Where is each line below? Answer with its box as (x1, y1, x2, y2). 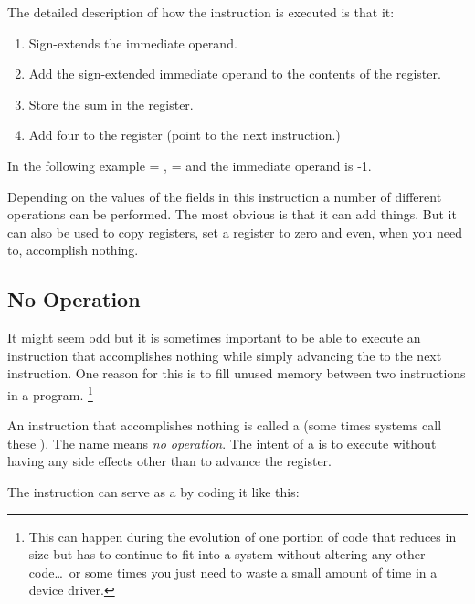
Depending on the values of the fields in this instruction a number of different (7, 186, 442, 206)
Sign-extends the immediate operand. (28, 33, 237, 52)
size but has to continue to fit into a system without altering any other (28, 545, 426, 564)
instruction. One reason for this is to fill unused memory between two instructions (7, 364, 466, 383)
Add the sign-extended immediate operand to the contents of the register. (28, 64, 441, 83)
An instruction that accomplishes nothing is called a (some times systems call (7, 416, 442, 435)
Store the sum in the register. (28, 94, 194, 113)
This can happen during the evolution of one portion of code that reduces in (28, 526, 457, 546)
